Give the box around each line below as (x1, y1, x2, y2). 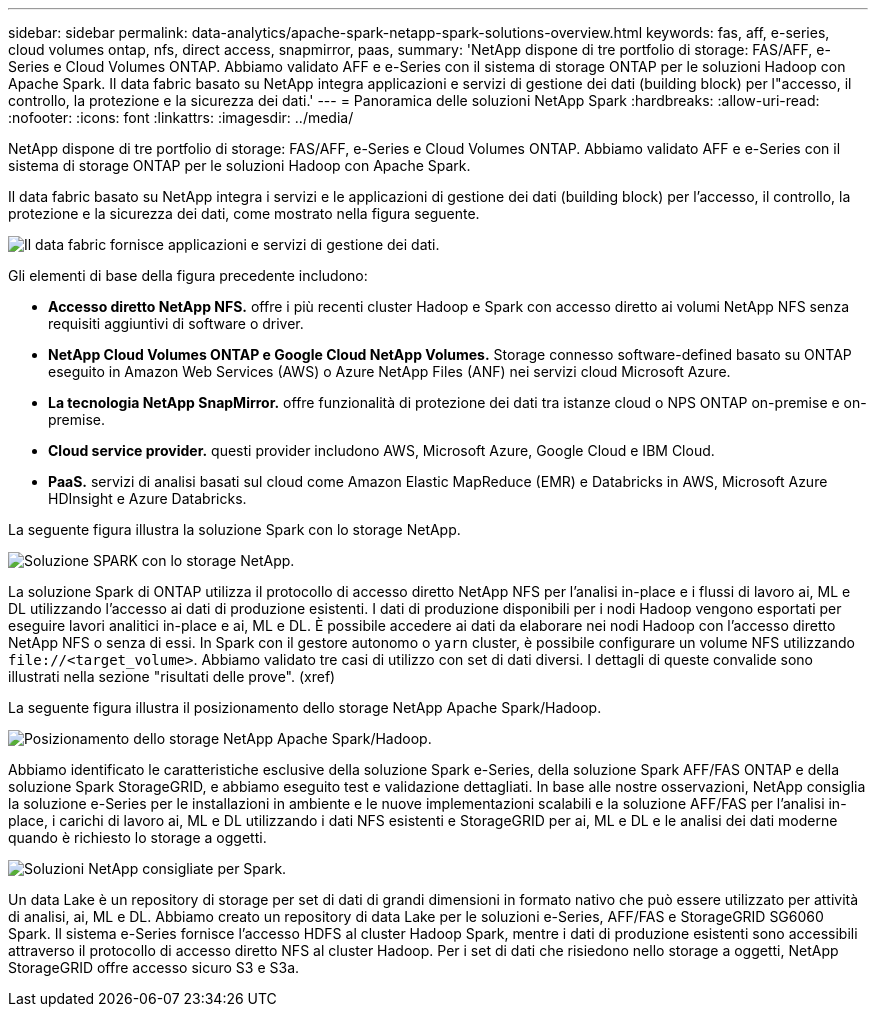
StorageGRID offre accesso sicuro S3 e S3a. (8, 959, 300, 976)
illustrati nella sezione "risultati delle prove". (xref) (8, 668, 336, 685)
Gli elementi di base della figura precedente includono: (8, 267, 368, 284)
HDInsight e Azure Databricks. (48, 490, 247, 507)
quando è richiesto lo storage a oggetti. (8, 829, 267, 846)
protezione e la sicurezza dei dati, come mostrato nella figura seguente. (8, 205, 480, 222)
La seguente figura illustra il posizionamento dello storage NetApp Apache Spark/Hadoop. (8, 699, 602, 716)
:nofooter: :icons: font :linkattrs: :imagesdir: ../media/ (8, 109, 354, 126)
